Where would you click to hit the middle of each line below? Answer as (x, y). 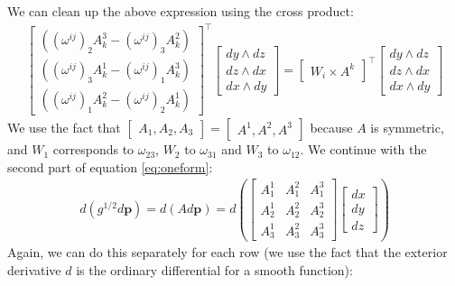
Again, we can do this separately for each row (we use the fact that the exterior (227, 252)
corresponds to (93, 149)
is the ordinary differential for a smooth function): (214, 270)
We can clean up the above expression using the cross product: (181, 11)
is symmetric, (407, 128)
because (331, 128)
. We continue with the (363, 149)
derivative (34, 270)
